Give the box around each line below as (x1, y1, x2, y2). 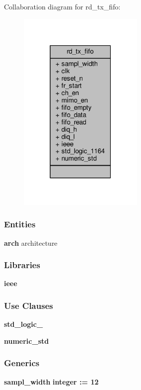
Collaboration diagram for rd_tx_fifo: (4, 1, 121, 11)
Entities (4, 218, 36, 230)
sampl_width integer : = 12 (4, 376, 99, 387)
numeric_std (4, 335, 49, 346)
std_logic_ (4, 319, 43, 329)
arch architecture (4, 237, 58, 248)
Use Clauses (4, 299, 53, 311)
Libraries (4, 259, 40, 271)
